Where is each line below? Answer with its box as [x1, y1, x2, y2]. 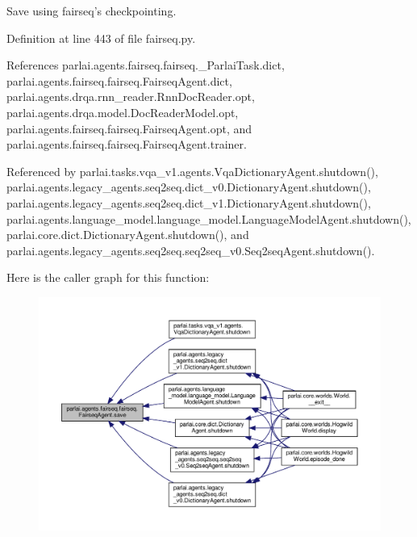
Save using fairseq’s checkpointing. [6, 2, 177, 19]
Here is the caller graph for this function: [6, 269, 210, 286]
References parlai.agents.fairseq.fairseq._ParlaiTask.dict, [6, 57, 285, 73]
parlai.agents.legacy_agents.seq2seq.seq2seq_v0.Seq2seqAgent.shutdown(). [6, 241, 375, 258]
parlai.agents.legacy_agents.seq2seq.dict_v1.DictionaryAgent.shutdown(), [6, 194, 371, 211]
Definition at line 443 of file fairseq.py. [6, 29, 196, 46]
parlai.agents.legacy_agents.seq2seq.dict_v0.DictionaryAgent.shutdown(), [6, 178, 371, 195]
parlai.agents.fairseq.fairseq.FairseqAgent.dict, [6, 72, 232, 89]
